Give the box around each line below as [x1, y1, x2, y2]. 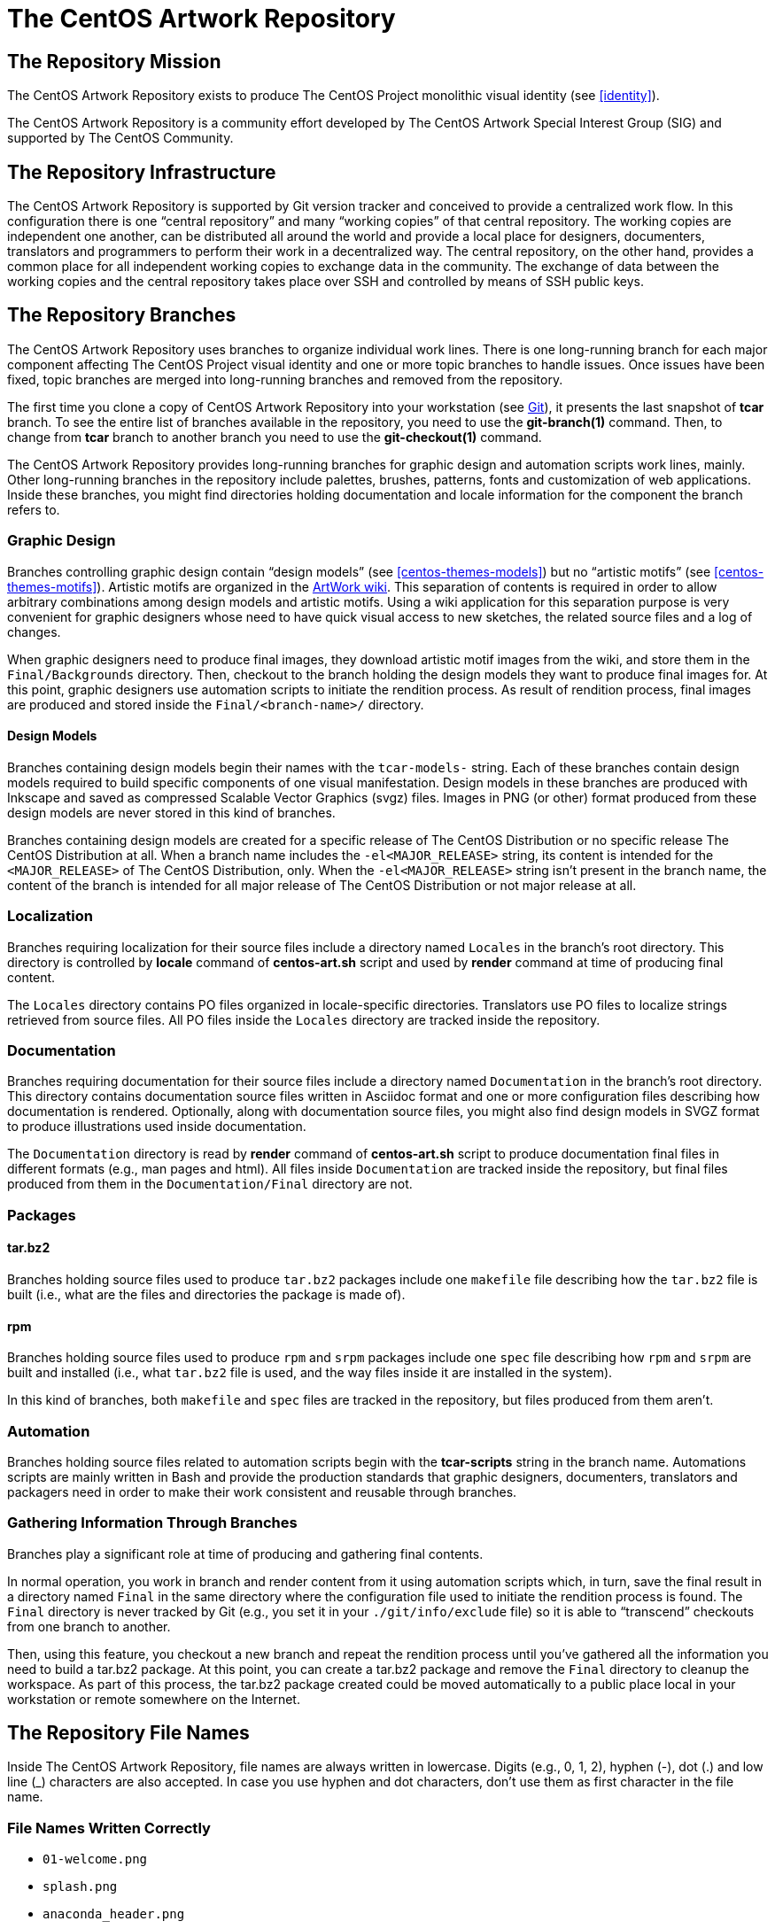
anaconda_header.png [43, 1907, 185, 1922]
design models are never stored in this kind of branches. [7, 804, 336, 820]
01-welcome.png [43, 1852, 148, 1867]
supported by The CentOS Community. [7, 130, 234, 146]
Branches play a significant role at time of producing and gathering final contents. [7, 1546, 484, 1561]
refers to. [7, 501, 60, 517]
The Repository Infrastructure [7, 160, 276, 183]
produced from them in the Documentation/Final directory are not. [7, 1176, 413, 1192]
